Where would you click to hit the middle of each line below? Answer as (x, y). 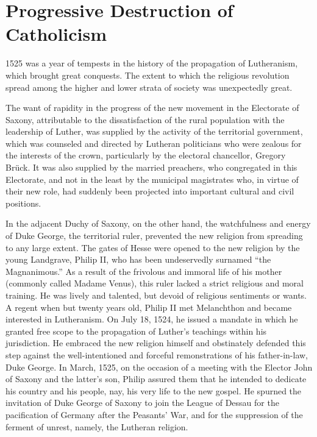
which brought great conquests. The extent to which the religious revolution (148, 75)
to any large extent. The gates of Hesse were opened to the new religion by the (153, 247)
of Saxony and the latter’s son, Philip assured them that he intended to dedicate (156, 379)
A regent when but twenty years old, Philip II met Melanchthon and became (149, 307)
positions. (23, 203)
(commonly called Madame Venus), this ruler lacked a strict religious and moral (155, 283)
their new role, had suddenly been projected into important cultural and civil (150, 191)
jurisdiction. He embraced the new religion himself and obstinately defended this (156, 343)
